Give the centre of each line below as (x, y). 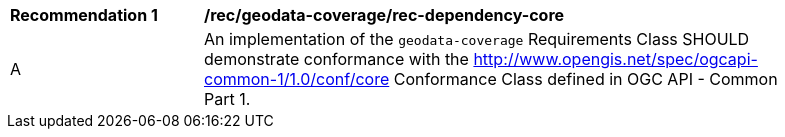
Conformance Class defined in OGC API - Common (585, 79)
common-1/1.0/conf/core (297, 79)
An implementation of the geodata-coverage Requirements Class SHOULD (477, 39)
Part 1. (227, 99)
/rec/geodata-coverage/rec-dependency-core (384, 15)
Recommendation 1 (84, 15)
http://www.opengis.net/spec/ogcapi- (615, 59)
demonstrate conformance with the (336, 59)
